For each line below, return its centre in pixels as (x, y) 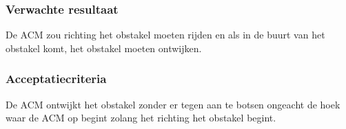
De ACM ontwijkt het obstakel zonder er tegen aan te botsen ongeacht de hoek (173, 104)
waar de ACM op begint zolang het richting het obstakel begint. (141, 118)
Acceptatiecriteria (56, 79)
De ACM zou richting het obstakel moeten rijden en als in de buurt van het (165, 35)
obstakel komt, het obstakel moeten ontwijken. (104, 48)
